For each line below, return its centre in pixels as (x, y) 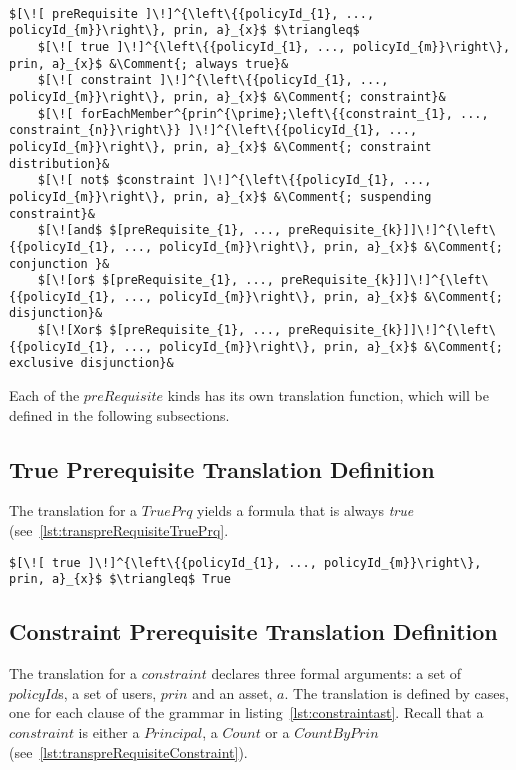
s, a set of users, (107, 692)
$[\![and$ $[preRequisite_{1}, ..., (159, 230)
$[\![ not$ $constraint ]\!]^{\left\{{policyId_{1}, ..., (234, 180)
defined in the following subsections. (119, 414)
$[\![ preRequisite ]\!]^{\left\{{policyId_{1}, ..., (192, 13)
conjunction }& (59, 263)
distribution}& (59, 163)
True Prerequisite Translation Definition (222, 468)
